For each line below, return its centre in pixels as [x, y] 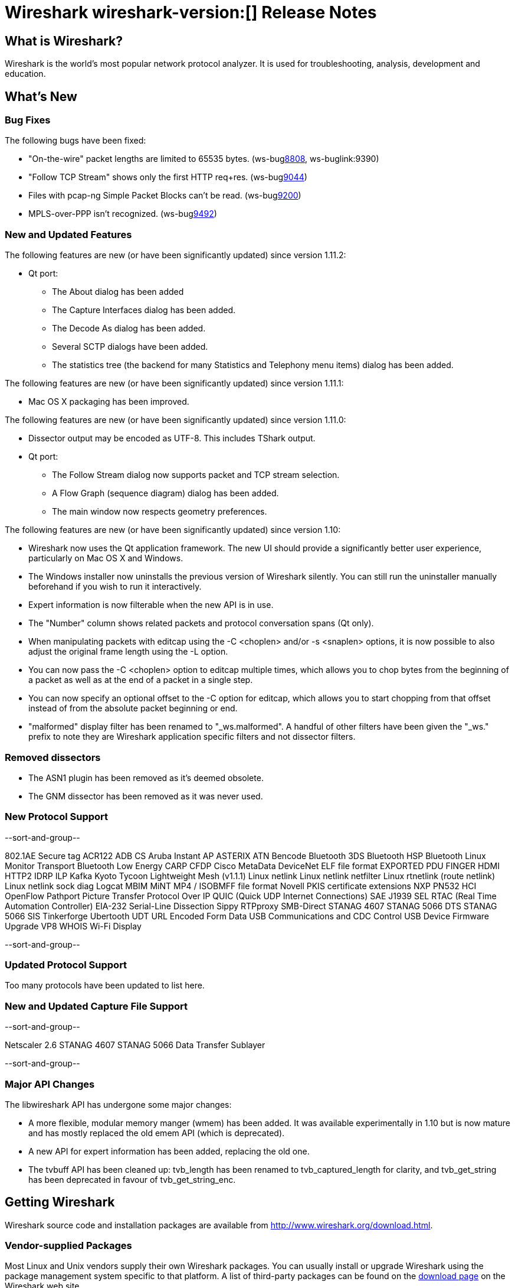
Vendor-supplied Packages [68, 1246]
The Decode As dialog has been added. [129, 328]
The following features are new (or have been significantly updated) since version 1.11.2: [176, 255]
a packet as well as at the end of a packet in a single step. [141, 680]
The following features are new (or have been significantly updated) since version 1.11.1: [174, 383]
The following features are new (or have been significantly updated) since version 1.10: [173, 530]
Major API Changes [50, 1084]
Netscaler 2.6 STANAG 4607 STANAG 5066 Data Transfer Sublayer [135, 1045]
